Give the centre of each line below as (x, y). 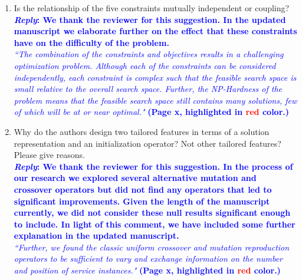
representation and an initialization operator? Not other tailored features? (147, 143)
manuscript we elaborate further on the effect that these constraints (155, 31)
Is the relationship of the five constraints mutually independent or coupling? (152, 8)
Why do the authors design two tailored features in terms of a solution (142, 131)
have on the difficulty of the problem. (91, 42)
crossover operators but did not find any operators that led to (143, 189)
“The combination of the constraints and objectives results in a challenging (149, 54)
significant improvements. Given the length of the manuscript (142, 201)
